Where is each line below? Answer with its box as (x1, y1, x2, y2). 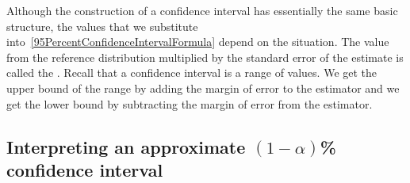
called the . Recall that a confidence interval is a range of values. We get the (6, 64, 377, 81)
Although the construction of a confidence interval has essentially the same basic (6, 2, 398, 18)
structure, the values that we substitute (6, 17, 198, 34)
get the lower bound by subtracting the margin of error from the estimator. (6, 95, 373, 112)
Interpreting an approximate (6, 134, 246, 158)
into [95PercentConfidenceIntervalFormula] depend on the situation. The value (6, 33, 389, 50)
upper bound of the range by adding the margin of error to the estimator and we (6, 79, 400, 96)
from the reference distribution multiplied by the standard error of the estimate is (6, 48, 404, 65)
